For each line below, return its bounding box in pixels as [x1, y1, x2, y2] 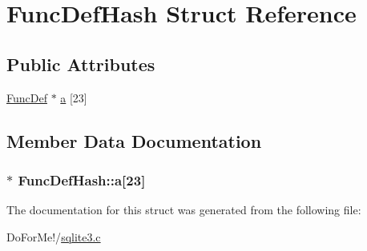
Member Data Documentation [6, 128, 262, 153]
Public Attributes [6, 51, 155, 76]
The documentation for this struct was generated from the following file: [6, 201, 361, 218]
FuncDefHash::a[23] [18, 169, 146, 189]
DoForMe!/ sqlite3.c [6, 228, 101, 245]
